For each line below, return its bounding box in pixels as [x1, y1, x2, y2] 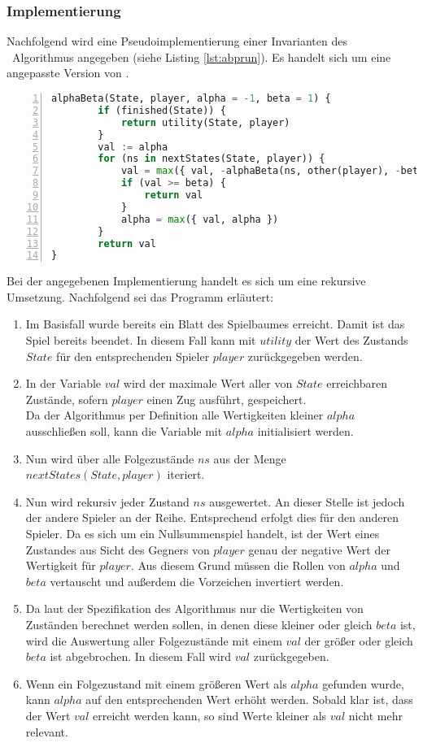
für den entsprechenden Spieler [56, 347, 210, 364]
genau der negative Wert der [248, 541, 390, 558]
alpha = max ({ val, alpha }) [120, 213, 279, 225]
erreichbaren [326, 375, 387, 392]
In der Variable [25, 375, 102, 392]
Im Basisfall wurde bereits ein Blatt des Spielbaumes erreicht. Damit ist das [25, 315, 405, 332]
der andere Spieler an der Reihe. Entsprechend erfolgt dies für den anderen [25, 509, 399, 526]
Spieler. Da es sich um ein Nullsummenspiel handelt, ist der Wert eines [25, 524, 380, 541]
